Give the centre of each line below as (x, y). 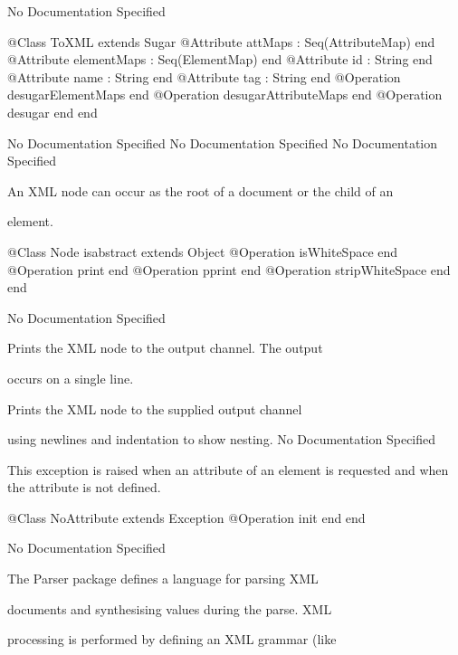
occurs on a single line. (71, 378)
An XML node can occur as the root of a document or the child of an (200, 190)
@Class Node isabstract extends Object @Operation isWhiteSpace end (203, 251)
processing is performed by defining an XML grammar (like (172, 639)
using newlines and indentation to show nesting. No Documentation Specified (222, 439)
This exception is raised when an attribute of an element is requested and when (228, 469)
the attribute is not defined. (84, 487)
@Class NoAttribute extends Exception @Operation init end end (186, 517)
